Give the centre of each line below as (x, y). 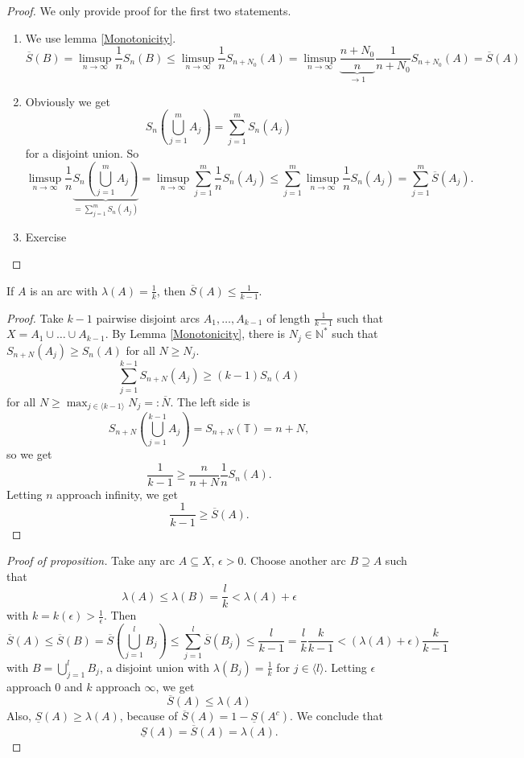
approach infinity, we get (117, 494)
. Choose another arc (295, 560)
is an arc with (64, 290)
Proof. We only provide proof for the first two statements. (149, 10)
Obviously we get (68, 101)
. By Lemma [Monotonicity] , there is (195, 334)
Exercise (46, 236)
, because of (149, 716)
